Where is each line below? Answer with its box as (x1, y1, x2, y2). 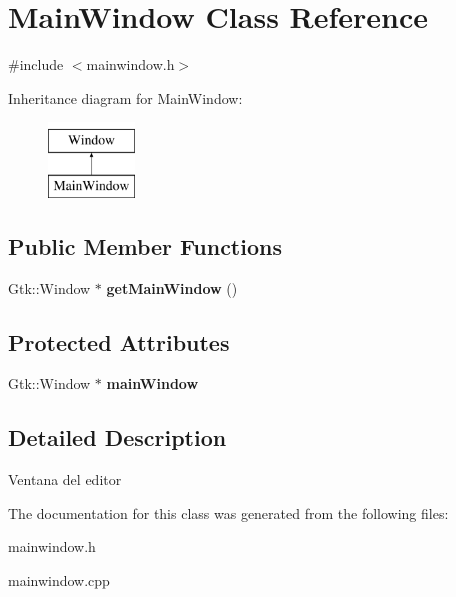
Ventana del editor (8, 469, 122, 490)
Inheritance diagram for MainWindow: (8, 87, 243, 108)
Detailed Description (8, 422, 227, 453)
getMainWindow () (106, 277, 238, 298)
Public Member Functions (8, 230, 282, 261)
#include (8, 54, 64, 75)
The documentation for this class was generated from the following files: (8, 502, 449, 523)
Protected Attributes (8, 326, 230, 357)
